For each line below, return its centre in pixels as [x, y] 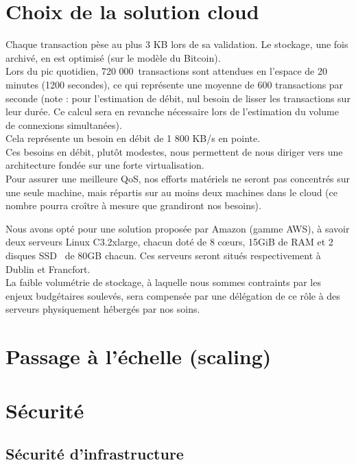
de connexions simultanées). [64, 124]
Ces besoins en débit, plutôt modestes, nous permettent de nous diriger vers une [174, 151]
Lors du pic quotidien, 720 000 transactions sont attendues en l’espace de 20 [166, 71]
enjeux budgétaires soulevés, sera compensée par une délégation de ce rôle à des [173, 295]
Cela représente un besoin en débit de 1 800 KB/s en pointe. [133, 138]
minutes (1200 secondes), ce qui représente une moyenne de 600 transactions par [175, 84]
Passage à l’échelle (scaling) [139, 356]
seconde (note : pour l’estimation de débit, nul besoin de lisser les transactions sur [178, 98]
